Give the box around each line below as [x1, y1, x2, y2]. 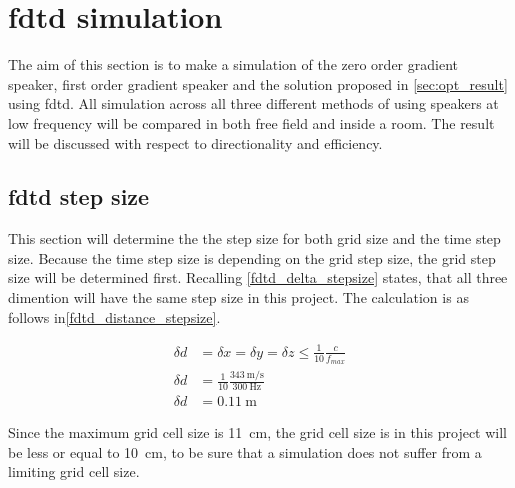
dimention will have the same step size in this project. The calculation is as [8, 287, 469, 308]
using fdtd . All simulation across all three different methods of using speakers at [8, 93, 499, 114]
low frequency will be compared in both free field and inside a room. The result [8, 112, 495, 133]
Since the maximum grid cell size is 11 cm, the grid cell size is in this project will [8, 422, 507, 443]
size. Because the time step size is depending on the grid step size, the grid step [8, 247, 496, 268]
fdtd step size [8, 181, 150, 212]
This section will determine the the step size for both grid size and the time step [8, 228, 501, 249]
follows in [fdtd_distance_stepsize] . [8, 306, 221, 327]
